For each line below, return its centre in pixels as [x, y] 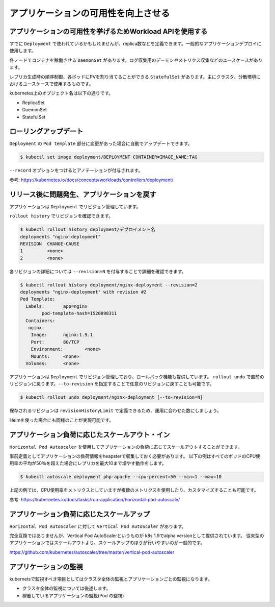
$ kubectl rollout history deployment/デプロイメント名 [88, 229]
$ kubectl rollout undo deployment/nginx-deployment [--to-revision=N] [112, 397]
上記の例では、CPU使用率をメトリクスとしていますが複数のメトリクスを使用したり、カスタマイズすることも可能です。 [134, 490]
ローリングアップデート [46, 131]
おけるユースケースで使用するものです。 [51, 84]
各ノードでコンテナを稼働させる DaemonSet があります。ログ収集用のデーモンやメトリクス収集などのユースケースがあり [136, 60]
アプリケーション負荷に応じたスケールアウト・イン [90, 435]
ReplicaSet [34, 103]
